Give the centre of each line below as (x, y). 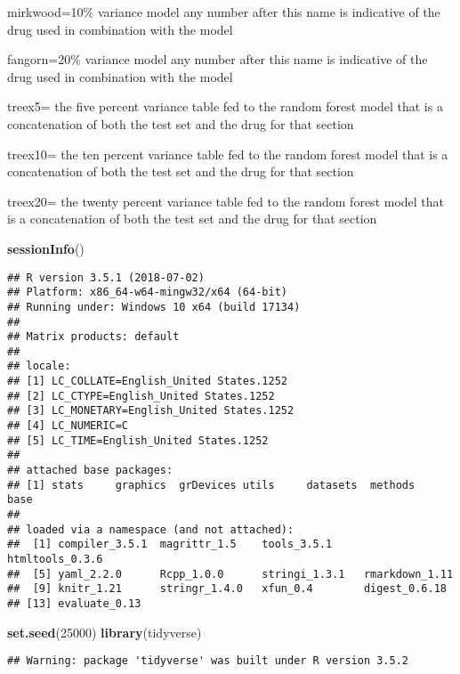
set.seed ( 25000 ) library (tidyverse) (105, 632)
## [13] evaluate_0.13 (74, 603)
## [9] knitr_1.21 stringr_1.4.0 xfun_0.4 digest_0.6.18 (227, 589)
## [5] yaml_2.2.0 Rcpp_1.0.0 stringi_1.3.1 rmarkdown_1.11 (230, 574)
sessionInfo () (46, 248)
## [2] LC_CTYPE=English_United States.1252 (141, 396)
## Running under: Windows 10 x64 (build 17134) (154, 307)
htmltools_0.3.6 (55, 559)
